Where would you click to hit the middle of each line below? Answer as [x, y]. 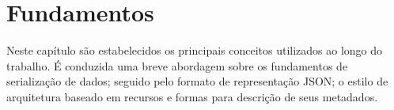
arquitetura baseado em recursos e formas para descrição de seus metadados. [192, 96]
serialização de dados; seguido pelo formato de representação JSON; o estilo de [197, 81]
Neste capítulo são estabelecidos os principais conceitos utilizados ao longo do [195, 50]
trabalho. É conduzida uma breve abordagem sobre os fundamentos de [177, 65]
